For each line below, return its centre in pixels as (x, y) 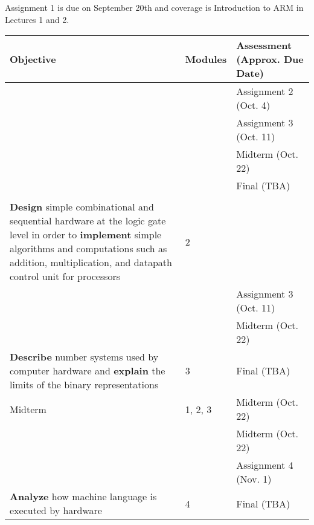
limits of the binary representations (84, 385)
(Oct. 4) (253, 105)
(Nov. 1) (254, 479)
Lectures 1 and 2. (37, 19)
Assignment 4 (265, 465)
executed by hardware (56, 510)
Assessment (264, 45)
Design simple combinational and (82, 207)
